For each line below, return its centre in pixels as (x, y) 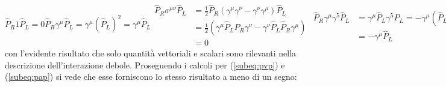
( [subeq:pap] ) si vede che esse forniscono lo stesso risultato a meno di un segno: (151, 76)
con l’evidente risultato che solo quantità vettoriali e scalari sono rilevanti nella (151, 53)
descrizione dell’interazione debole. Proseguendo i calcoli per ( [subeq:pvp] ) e (145, 64)
